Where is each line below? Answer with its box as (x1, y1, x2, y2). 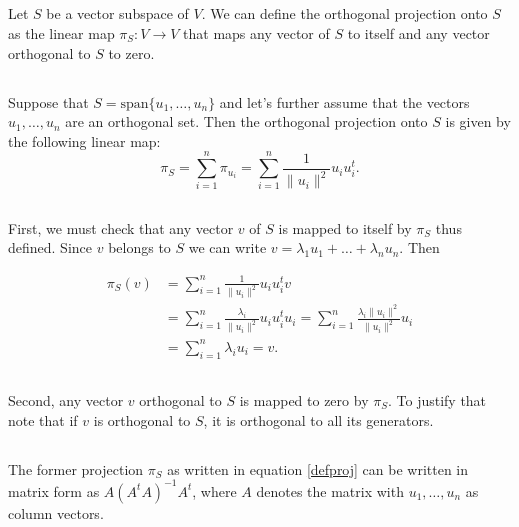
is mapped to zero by (239, 389, 369, 410)
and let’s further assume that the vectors (219, 91, 470, 112)
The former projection (8, 458, 144, 479)
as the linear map (8, 22, 115, 43)
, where (192, 480, 237, 501)
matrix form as (8, 480, 100, 501)
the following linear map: (8, 130, 161, 151)
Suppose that (8, 91, 89, 112)
